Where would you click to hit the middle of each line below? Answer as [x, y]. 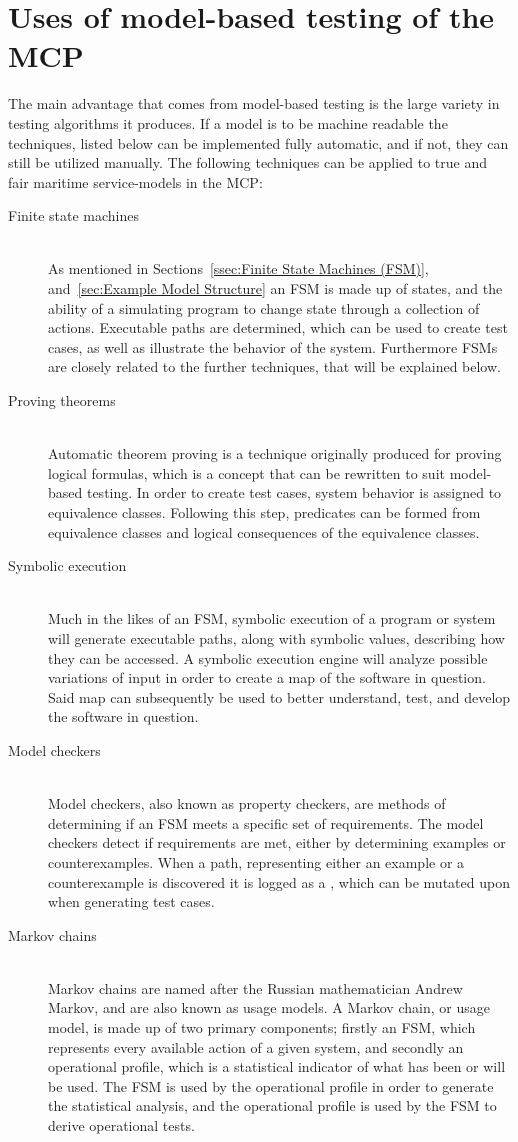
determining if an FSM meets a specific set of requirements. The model [266, 822]
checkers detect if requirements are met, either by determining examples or [277, 842]
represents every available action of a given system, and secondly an [256, 1046]
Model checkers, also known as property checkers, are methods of [247, 803]
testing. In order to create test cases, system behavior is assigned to [294, 492]
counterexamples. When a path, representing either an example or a [256, 861]
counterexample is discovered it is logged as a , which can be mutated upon [279, 881]
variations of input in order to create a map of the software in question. [267, 677]
